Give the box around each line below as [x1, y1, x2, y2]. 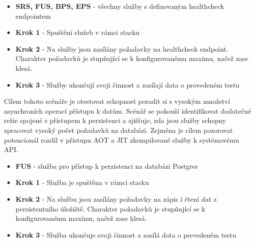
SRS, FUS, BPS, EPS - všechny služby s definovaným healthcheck [15, 1, 224, 11]
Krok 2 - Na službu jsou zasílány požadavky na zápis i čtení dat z [15, 193, 217, 204]
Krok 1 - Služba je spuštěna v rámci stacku [15, 177, 149, 187]
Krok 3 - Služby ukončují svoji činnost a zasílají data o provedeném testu [15, 79, 240, 90]
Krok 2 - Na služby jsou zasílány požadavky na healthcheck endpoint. [15, 43, 228, 54]
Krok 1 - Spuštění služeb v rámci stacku [15, 27, 140, 37]
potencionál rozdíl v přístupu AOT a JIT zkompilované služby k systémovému [4, 134, 239, 145]
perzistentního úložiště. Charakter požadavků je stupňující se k [15, 203, 205, 213]
